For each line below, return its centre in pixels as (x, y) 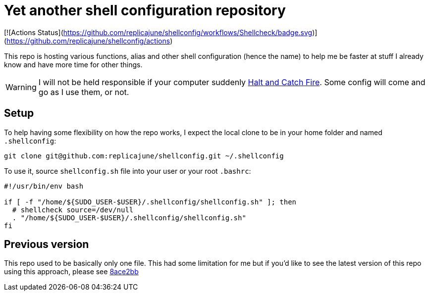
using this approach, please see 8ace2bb (71, 272)
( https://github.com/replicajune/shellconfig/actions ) (88, 41)
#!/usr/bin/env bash (44, 186)
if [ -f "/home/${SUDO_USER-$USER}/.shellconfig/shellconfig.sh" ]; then (150, 202)
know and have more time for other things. (73, 64)
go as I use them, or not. (84, 92)
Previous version (47, 245)
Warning (21, 87)
